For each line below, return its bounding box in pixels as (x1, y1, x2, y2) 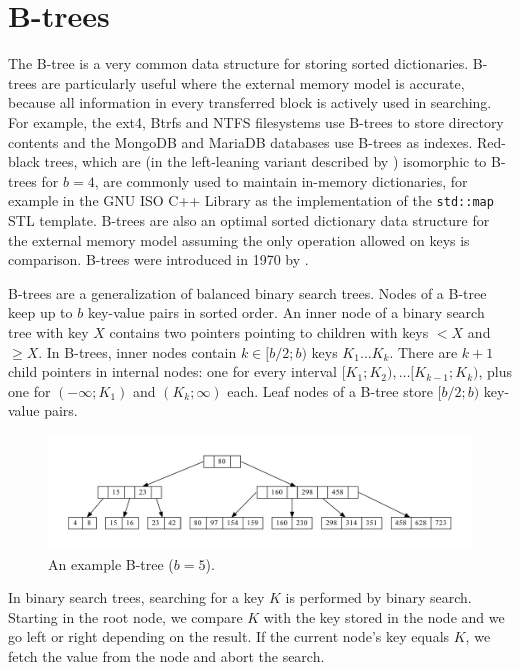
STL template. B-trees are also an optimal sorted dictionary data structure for (8, 209, 490, 230)
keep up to (8, 302, 73, 323)
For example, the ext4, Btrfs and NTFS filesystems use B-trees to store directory (8, 111, 504, 132)
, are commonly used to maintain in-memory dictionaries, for (94, 170, 468, 191)
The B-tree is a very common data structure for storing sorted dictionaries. (8, 53, 469, 74)
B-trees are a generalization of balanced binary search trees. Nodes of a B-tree (8, 282, 487, 303)
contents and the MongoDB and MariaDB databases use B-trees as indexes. (8, 131, 473, 152)
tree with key (8, 321, 89, 342)
